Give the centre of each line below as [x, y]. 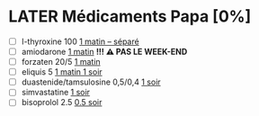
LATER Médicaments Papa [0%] [130, 17]
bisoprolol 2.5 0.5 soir [62, 103]
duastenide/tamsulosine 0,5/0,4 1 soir [91, 82]
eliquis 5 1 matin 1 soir [62, 72]
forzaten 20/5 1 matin [61, 62]
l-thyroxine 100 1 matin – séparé [80, 41]
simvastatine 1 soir [56, 93]
